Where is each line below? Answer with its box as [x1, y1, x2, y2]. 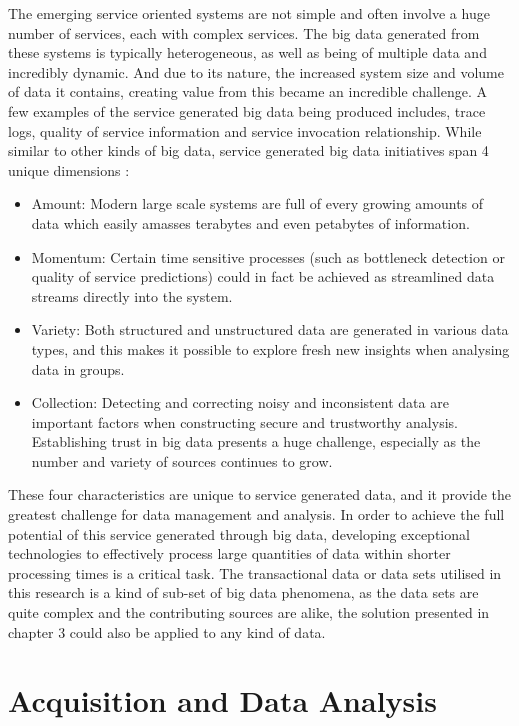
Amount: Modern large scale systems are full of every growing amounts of [31, 193, 484, 214]
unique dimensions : [8, 159, 130, 180]
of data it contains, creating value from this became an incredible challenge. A [8, 81, 487, 102]
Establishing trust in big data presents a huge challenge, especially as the [31, 431, 481, 452]
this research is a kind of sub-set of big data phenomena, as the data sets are [8, 582, 479, 603]
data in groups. [31, 358, 125, 379]
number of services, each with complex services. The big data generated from [8, 22, 480, 43]
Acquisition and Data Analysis [8, 680, 437, 721]
